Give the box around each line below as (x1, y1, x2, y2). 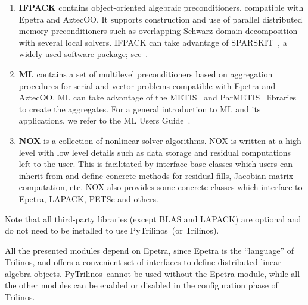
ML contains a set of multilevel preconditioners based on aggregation (18, 67, 273, 80)
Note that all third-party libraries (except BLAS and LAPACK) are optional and (5, 212, 301, 225)
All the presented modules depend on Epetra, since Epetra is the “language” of (5, 244, 294, 256)
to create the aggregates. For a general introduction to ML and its (18, 102, 261, 115)
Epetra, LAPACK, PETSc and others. (18, 192, 158, 205)
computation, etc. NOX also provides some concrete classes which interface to (18, 181, 303, 193)
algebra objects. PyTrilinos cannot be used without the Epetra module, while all (5, 267, 300, 279)
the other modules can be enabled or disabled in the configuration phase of (5, 279, 278, 291)
